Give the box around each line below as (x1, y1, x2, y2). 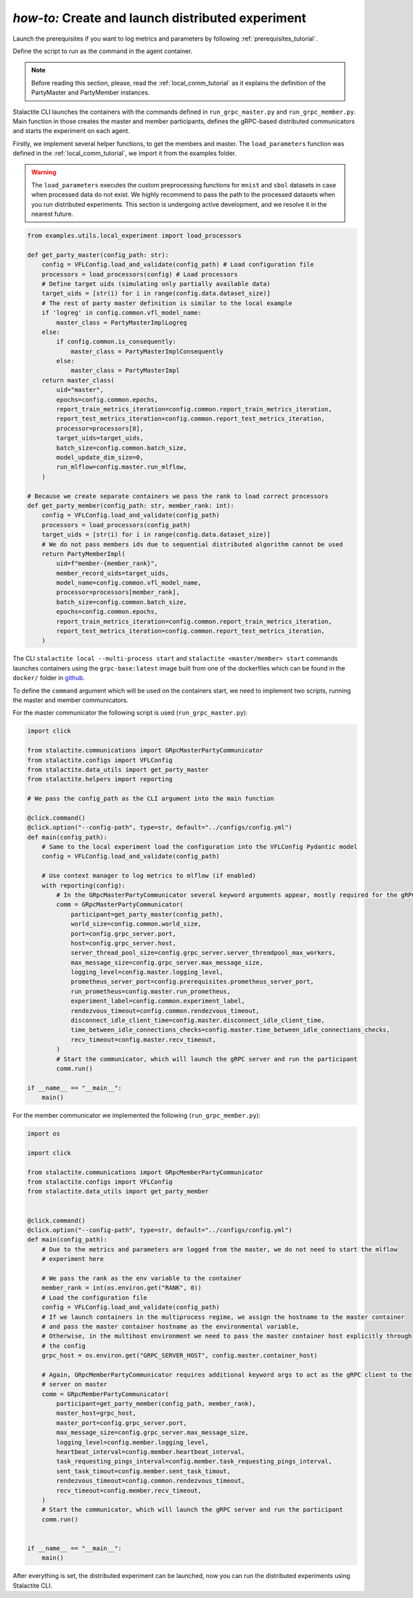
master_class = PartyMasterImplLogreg (56, 318, 187, 327)
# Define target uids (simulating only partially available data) (41, 280, 271, 287)
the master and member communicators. (12, 696, 129, 704)
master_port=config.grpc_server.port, (56, 1419, 187, 1426)
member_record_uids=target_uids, (56, 569, 169, 577)
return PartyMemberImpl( (41, 550, 126, 557)
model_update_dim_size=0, (56, 453, 144, 461)
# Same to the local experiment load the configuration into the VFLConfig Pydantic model (41, 843, 358, 851)
